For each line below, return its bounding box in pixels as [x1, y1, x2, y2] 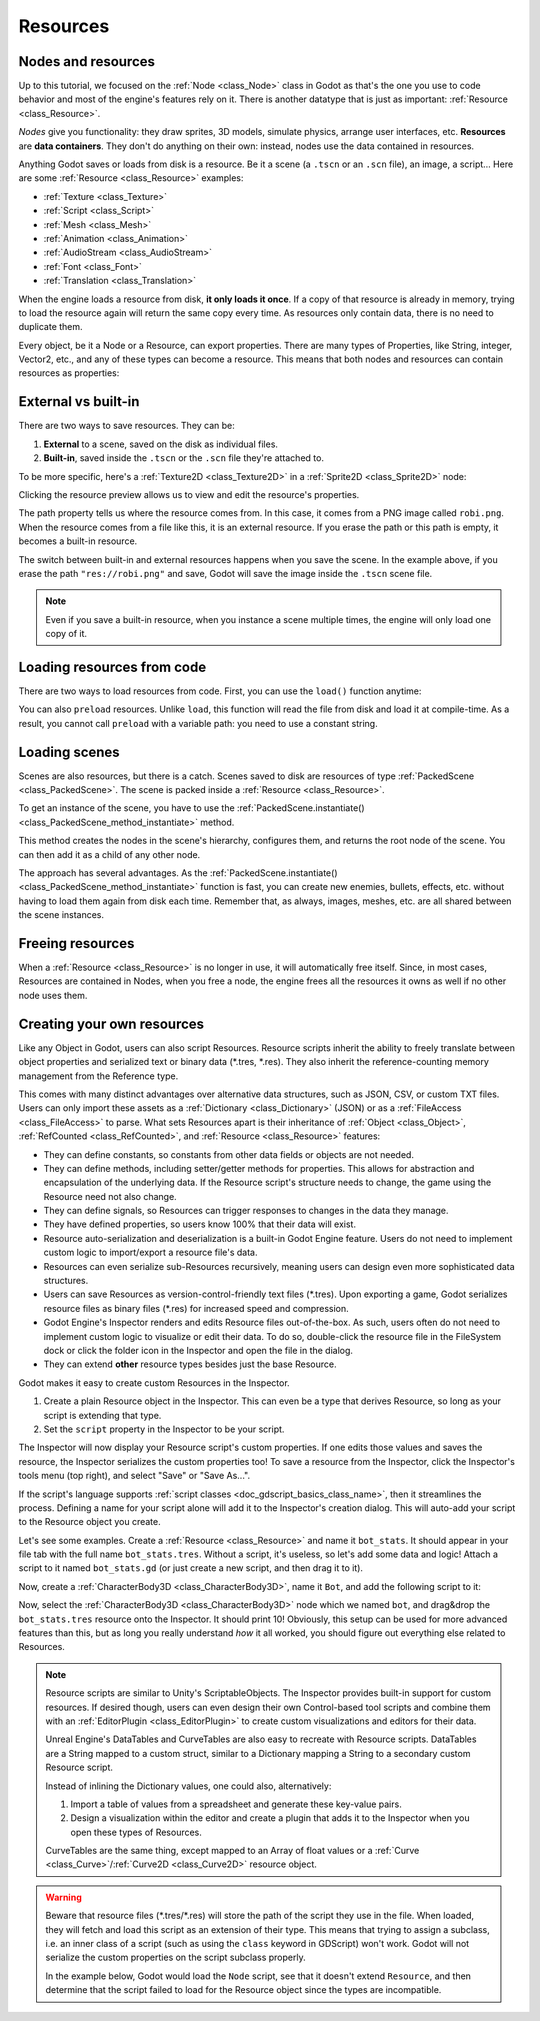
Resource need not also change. [43, 1190, 177, 1202]
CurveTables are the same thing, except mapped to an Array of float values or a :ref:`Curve [45, 1845, 420, 1857]
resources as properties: [18, 367, 120, 379]
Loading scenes [18, 743, 120, 760]
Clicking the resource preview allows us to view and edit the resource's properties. [18, 488, 360, 500]
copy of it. [45, 628, 88, 640]
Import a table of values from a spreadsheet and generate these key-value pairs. [70, 1798, 402, 1810]
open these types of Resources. [70, 1826, 202, 1838]
